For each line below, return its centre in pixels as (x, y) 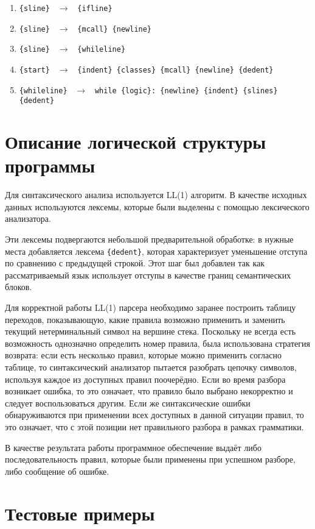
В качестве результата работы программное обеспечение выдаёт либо (133, 447)
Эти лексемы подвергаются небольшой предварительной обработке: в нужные (149, 239)
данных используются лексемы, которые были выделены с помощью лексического (157, 206)
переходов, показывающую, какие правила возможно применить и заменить (145, 319)
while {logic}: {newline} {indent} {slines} (186, 91)
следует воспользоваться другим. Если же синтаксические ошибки (128, 403)
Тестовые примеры (80, 513)
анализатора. (28, 218)
